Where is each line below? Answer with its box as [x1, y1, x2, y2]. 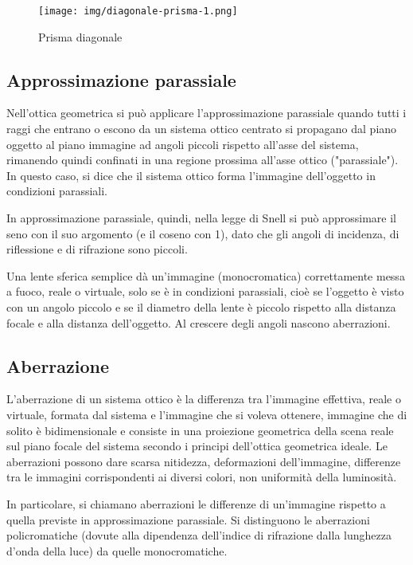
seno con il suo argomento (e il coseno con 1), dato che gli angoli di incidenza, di [6, 225, 399, 241]
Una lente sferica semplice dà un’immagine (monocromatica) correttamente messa [6, 267, 405, 284]
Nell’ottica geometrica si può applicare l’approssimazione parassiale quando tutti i [6, 104, 407, 121]
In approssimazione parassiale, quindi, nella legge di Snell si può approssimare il [6, 210, 396, 226]
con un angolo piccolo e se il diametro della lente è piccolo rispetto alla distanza [6, 298, 396, 315]
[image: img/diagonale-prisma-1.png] [38, 6, 238, 17]
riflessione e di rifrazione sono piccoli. [6, 241, 188, 257]
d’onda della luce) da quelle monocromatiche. [6, 542, 228, 559]
